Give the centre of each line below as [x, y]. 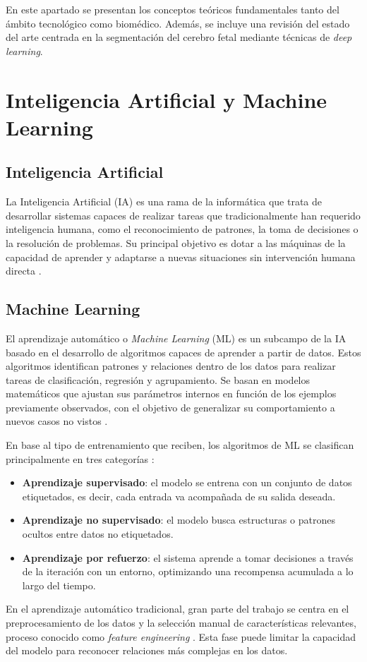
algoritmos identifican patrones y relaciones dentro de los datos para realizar [171, 366]
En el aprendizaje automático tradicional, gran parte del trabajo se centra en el [178, 609]
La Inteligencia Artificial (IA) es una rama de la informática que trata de [164, 201]
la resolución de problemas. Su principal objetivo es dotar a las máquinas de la [176, 242]
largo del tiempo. [59, 585]
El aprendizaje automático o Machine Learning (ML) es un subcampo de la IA [176, 338]
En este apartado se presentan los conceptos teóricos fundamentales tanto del [173, 9]
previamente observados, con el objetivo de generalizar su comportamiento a [170, 407]
